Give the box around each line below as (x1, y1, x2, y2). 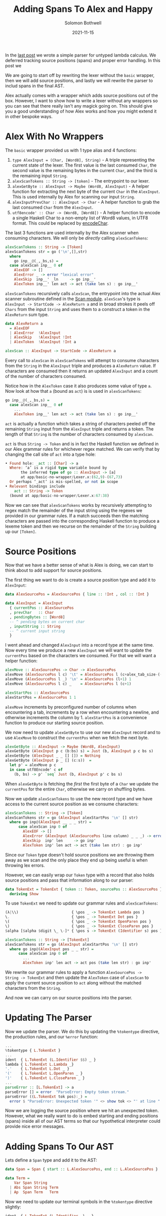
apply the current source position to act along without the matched (5, 980, 142, 986)
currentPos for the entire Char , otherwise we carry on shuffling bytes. (5, 786, 146, 792)
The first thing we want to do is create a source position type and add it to (5, 577, 156, 583)
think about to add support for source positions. (5, 567, 103, 573)
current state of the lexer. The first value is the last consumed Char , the (12, 162, 157, 168)
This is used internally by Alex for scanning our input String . (12, 193, 135, 199)
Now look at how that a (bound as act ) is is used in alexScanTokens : (5, 388, 142, 394)
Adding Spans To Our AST (5, 1141, 114, 1152)
